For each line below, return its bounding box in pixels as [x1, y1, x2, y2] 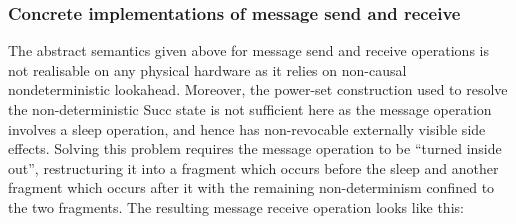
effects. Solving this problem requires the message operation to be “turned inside [8, 138, 502, 159]
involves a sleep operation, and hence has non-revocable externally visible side [8, 118, 486, 139]
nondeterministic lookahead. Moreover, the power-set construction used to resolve [8, 79, 508, 100]
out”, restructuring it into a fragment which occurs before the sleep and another [8, 157, 499, 178]
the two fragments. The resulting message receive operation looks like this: [8, 196, 464, 217]
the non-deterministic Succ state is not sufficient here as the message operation [8, 99, 492, 119]
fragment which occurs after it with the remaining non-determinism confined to [8, 177, 495, 198]
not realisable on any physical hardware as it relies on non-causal [8, 59, 407, 80]
